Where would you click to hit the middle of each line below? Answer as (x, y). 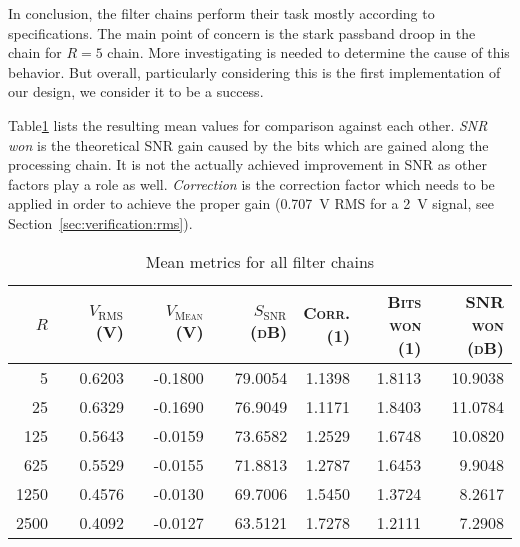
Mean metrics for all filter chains (260, 261)
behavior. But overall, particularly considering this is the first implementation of (254, 71)
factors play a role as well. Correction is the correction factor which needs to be (251, 183)
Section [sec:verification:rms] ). (100, 222)
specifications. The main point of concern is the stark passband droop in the (242, 32)
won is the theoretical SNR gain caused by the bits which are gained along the (248, 144)
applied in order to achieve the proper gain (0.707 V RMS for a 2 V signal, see (251, 203)
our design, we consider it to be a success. (136, 91)
